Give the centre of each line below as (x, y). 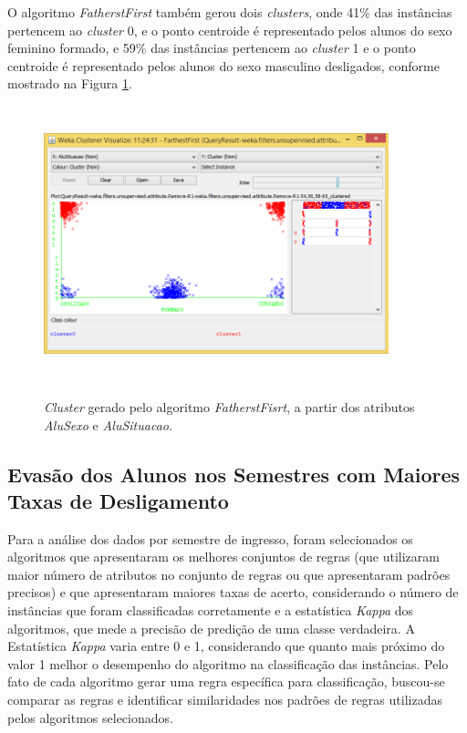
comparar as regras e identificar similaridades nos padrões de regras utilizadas (225, 700)
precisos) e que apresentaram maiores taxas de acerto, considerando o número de (233, 592)
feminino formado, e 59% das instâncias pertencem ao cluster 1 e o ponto (212, 48)
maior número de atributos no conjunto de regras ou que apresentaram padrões (229, 574)
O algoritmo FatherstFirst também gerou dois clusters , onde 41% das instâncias (230, 12)
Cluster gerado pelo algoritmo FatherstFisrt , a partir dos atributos (229, 406)
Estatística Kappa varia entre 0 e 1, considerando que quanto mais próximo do (226, 646)
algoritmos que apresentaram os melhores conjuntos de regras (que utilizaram (223, 557)
